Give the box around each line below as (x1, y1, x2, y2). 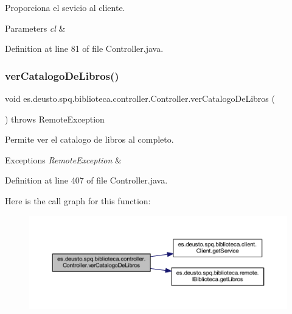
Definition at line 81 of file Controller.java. (5, 42, 164, 55)
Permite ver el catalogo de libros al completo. (5, 133, 174, 146)
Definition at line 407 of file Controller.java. (5, 174, 168, 187)
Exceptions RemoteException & (5, 153, 122, 166)
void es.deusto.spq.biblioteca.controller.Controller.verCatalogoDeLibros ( (5, 92, 275, 104)
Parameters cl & (5, 21, 66, 34)
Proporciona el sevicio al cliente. (5, 1, 125, 13)
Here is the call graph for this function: (5, 194, 151, 207)
